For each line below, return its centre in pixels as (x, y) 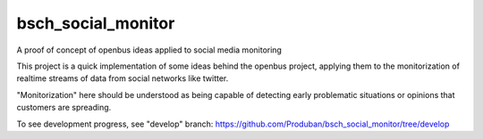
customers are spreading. (64, 108)
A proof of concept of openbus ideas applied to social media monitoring (149, 50)
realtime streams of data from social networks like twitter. (123, 78)
